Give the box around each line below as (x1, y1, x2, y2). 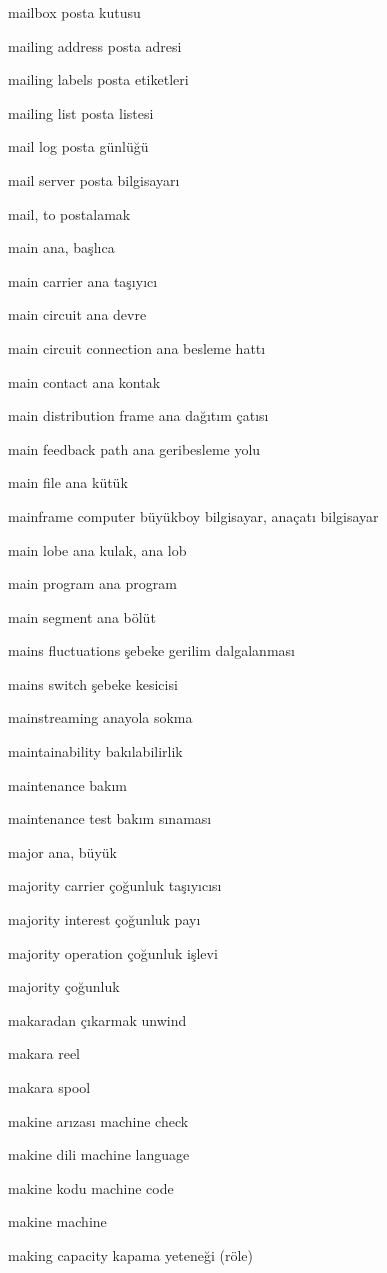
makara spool (8, 1077, 91, 1097)
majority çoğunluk (8, 976, 120, 997)
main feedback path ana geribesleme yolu (8, 438, 261, 459)
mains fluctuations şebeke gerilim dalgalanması (8, 640, 295, 661)
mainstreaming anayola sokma (8, 707, 193, 728)
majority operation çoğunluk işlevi (8, 942, 218, 963)
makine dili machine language (8, 1144, 190, 1165)
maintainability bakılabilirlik (8, 741, 183, 762)
